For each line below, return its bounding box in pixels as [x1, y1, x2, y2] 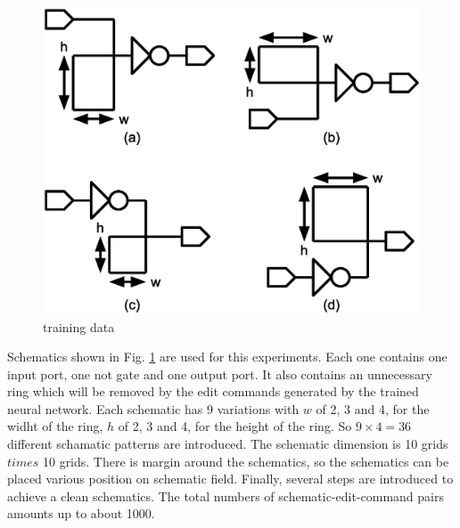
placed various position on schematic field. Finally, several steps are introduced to [7, 469, 454, 488]
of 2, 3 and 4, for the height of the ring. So [118, 417, 352, 435]
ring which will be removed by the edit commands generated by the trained [7, 382, 419, 401]
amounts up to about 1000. [7, 504, 155, 523]
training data [43, 317, 115, 336]
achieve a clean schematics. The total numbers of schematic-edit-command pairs [7, 486, 444, 505]
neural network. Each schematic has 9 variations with [7, 399, 300, 418]
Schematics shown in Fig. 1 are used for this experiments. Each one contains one [7, 347, 448, 366]
